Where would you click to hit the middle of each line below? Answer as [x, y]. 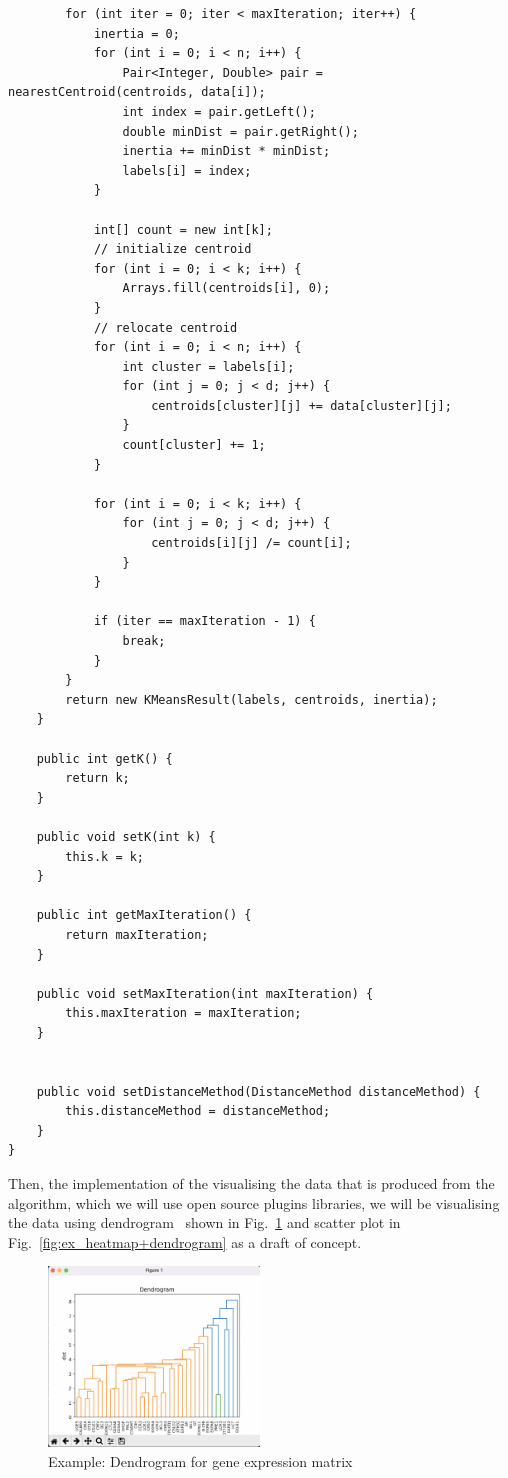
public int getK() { [104, 758]
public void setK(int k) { [126, 836]
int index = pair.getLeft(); [219, 111]
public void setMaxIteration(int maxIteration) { [205, 993]
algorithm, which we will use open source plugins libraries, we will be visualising [254, 1202]
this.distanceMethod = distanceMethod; [198, 1111]
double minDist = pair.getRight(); [240, 131]
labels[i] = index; [187, 170]
